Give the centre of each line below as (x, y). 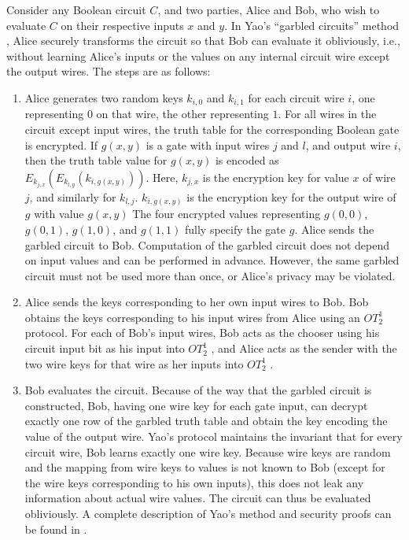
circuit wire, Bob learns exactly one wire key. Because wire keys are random (208, 451)
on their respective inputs (122, 25)
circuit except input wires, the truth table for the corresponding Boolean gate (212, 129)
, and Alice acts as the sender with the (304, 348)
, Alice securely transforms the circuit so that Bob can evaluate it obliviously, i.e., (203, 41)
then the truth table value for (96, 160)
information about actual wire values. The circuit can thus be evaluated (198, 498)
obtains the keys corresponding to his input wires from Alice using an (192, 317)
